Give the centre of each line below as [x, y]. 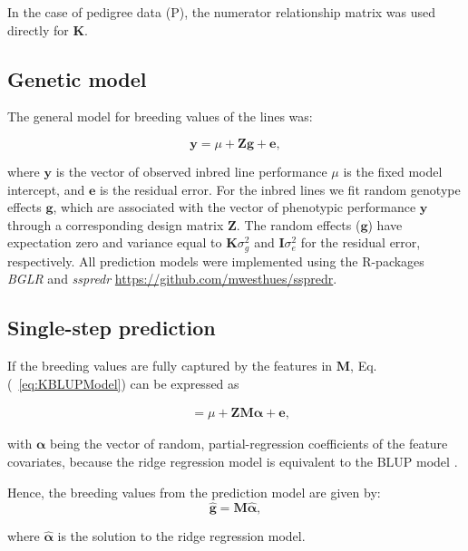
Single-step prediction [112, 328]
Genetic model [77, 78]
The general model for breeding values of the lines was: [160, 116]
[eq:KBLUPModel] [70, 383]
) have [385, 224]
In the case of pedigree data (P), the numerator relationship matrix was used [222, 12]
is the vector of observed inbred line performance [191, 171]
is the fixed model [393, 171]
